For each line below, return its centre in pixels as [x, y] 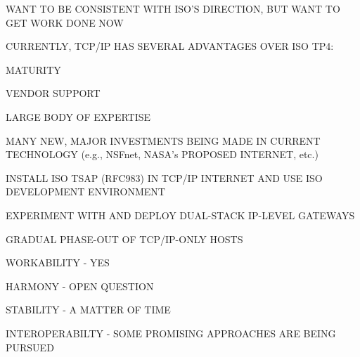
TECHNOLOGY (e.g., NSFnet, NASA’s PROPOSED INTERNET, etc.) [162, 154]
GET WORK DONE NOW [65, 22]
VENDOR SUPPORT [53, 93]
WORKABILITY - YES [58, 262]
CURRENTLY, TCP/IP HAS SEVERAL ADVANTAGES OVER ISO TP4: [170, 46]
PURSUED [30, 347]
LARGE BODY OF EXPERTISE [78, 116]
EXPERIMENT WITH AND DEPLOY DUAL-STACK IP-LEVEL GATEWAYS [180, 215]
